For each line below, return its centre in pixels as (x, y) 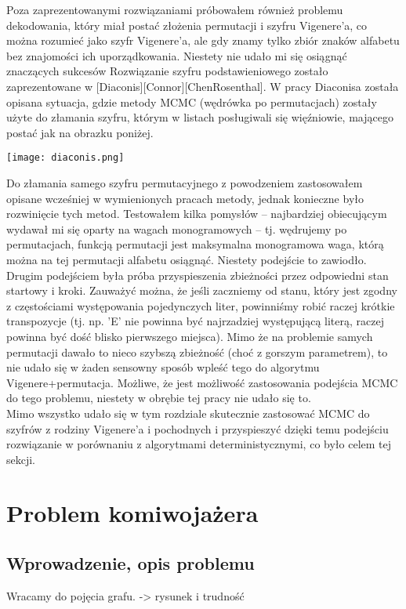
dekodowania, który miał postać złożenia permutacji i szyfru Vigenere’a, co (187, 25)
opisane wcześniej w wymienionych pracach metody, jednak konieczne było (185, 198)
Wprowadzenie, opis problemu (130, 563)
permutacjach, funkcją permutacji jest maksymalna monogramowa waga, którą (195, 244)
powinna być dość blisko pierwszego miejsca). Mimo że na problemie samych (190, 336)
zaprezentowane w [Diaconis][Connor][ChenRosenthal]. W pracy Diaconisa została (203, 86)
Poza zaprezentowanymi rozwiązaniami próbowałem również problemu (175, 9)
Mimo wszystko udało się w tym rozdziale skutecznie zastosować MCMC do (188, 413)
